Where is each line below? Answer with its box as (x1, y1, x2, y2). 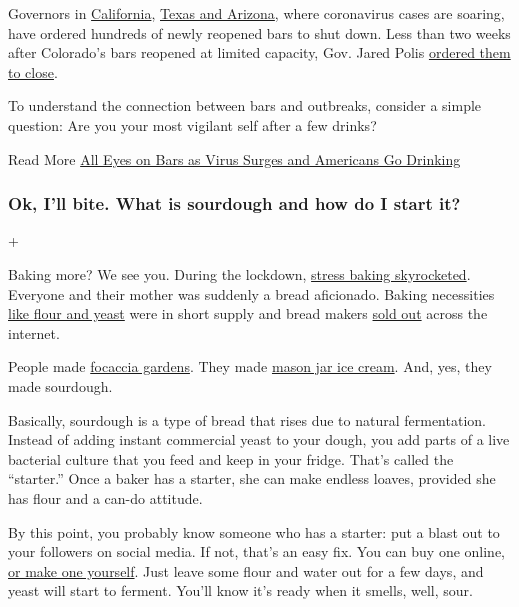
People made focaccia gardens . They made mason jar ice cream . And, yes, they (8, 356, 492, 377)
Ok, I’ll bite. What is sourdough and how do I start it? (8, 191, 461, 216)
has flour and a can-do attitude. (8, 487, 203, 508)
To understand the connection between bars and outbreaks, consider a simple (8, 95, 482, 116)
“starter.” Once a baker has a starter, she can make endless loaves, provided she (8, 468, 496, 489)
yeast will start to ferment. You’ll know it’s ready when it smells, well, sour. (8, 580, 473, 601)
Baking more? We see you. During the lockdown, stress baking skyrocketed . (8, 263, 471, 284)
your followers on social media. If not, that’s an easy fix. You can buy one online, (8, 541, 506, 562)
